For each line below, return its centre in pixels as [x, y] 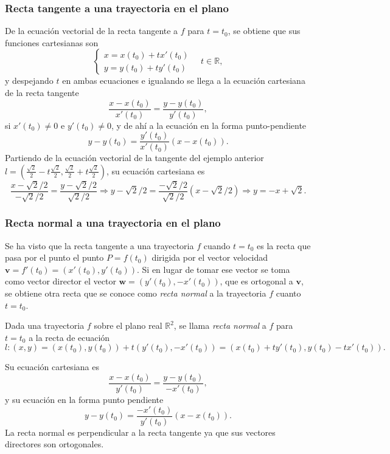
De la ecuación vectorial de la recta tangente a [92, 31]
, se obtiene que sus [264, 31]
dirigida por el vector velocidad [210, 257]
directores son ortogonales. [54, 444]
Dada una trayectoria [45, 325]
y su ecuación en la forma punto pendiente [84, 399]
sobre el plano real [128, 325]
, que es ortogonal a [256, 281]
